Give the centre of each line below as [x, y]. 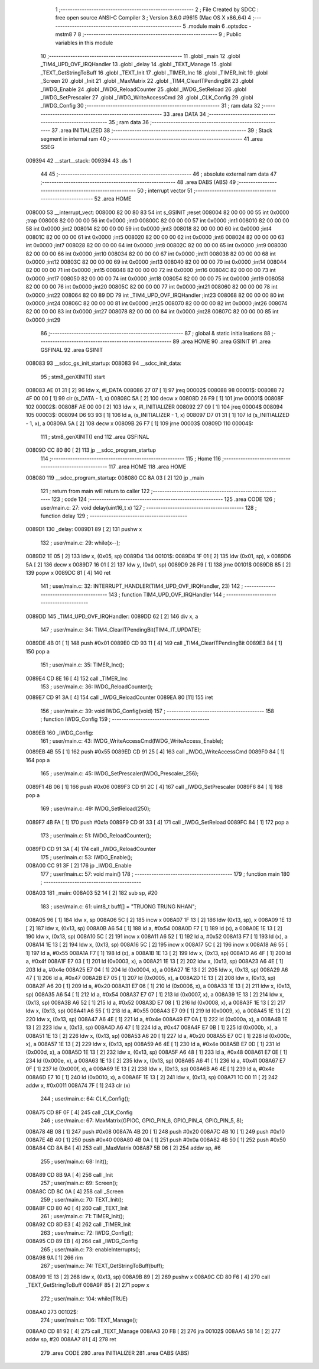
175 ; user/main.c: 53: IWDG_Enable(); [87, 857]
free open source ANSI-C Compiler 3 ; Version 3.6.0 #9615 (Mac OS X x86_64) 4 [153, 18]
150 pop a [38, 651]
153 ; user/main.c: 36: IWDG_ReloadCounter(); [97, 687]
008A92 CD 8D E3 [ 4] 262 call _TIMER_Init [78, 1225]
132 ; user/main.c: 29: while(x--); [80, 543]
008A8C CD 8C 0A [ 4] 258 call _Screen [75, 1191]
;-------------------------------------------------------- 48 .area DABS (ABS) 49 [138, 182]
